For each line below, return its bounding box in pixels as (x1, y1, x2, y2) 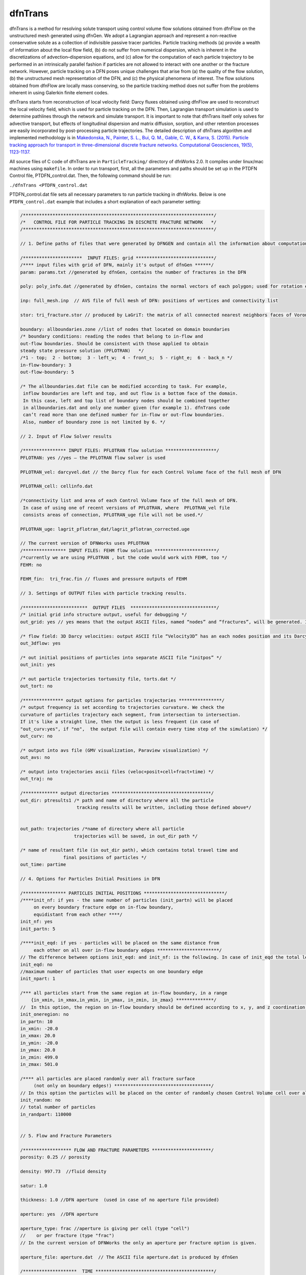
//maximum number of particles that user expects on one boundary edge (20, 968, 203, 974)
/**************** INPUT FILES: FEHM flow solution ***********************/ (20, 547, 219, 553)
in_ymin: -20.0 (20, 1040, 58, 1045)
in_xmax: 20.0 (20, 1033, 56, 1039)
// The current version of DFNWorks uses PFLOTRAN (20, 541, 150, 546)
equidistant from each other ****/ (33, 911, 122, 917)
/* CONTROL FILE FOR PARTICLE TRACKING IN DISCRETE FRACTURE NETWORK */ (20, 219, 217, 225)
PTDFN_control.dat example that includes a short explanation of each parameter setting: (9, 198, 201, 205)
